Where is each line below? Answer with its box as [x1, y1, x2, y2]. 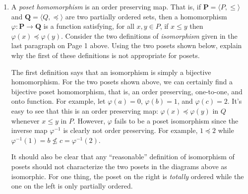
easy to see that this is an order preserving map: [11, 105, 158, 116]
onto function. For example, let [11, 96, 106, 106]
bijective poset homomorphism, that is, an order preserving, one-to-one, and [11, 86, 243, 96]
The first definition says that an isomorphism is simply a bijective [11, 66, 211, 77]
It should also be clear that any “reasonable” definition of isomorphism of [11, 151, 235, 162]
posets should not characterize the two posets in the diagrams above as [11, 161, 227, 171]
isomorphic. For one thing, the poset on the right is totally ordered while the [11, 171, 244, 181]
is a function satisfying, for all [43, 21, 134, 31]
